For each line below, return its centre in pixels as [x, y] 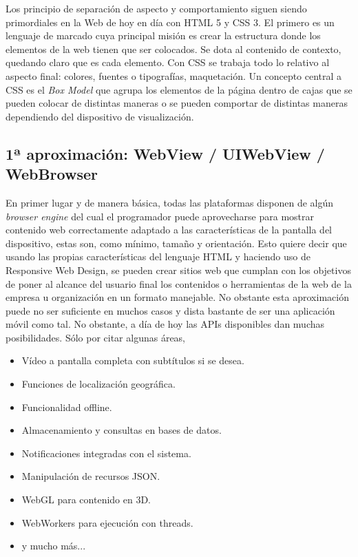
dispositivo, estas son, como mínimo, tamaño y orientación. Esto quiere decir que [176, 243]
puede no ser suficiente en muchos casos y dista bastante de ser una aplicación [170, 310]
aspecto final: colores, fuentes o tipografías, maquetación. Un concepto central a [174, 75]
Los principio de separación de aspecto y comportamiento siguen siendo [156, 8]
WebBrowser [52, 174]
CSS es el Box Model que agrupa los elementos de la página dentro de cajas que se [179, 89]
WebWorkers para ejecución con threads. [107, 522]
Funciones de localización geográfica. [98, 384]
